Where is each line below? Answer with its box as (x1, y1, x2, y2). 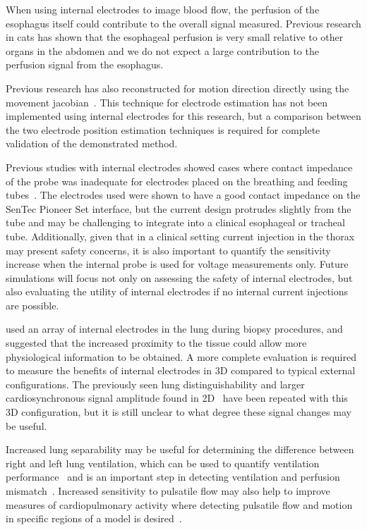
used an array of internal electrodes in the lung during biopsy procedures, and (6, 321, 343, 336)
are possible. (6, 297, 59, 312)
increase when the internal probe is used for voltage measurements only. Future (6, 257, 349, 271)
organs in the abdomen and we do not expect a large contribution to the (6, 43, 319, 58)
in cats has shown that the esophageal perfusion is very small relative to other (6, 30, 344, 44)
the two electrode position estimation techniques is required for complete (6, 122, 320, 137)
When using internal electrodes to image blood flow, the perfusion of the (6, 2, 320, 16)
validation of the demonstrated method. (6, 136, 178, 151)
